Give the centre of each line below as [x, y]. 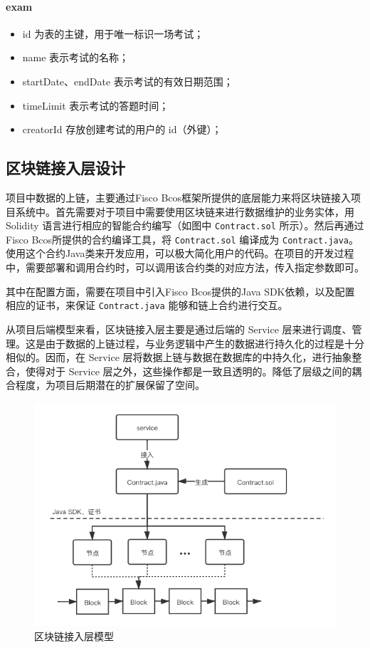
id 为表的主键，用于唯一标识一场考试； [113, 33]
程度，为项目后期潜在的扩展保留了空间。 [110, 385]
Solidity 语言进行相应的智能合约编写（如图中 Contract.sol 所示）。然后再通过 [185, 225]
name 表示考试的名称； [76, 57]
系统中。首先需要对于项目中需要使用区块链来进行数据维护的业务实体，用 [185, 211]
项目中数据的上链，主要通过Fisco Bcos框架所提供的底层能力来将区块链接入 [179, 197]
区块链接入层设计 [65, 168]
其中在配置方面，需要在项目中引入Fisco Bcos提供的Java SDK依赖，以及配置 [180, 291]
